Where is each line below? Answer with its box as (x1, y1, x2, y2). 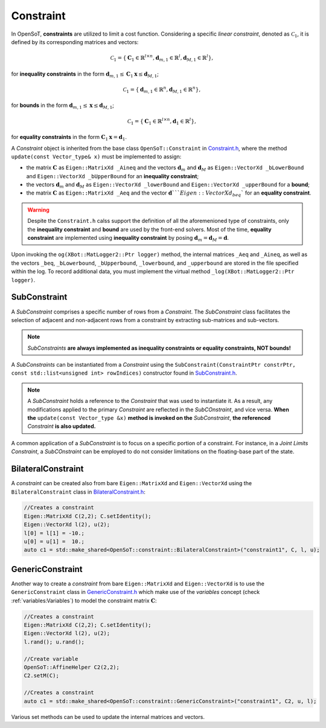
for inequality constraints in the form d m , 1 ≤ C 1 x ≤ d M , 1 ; (11, 70, 159, 79)
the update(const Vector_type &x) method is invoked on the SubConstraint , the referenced (27, 414, 271, 422)
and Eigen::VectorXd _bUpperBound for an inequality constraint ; (26, 172, 199, 179)
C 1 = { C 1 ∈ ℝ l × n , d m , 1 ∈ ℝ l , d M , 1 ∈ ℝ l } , (110, 53, 214, 63)
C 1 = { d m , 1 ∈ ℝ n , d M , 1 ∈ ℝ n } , (123, 85, 201, 94)
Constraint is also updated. (27, 423, 96, 430)
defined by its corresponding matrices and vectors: (11, 38, 139, 45)
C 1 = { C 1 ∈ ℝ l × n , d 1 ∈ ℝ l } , (127, 117, 196, 126)
